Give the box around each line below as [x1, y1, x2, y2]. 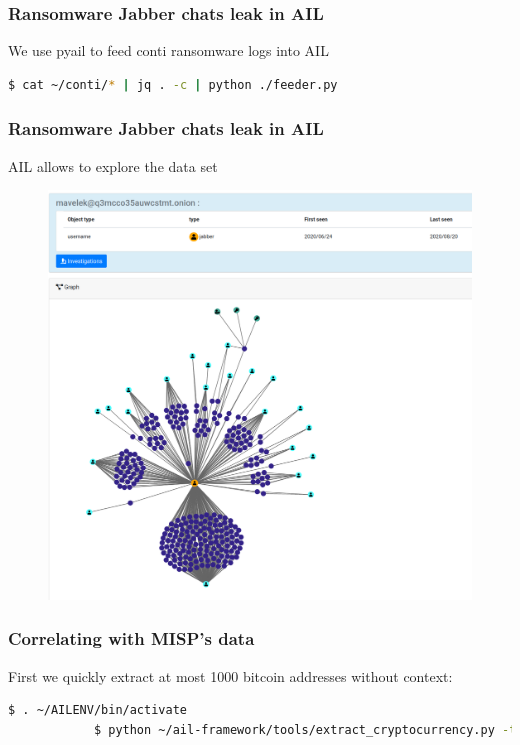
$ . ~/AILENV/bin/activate [8, 703, 187, 718]
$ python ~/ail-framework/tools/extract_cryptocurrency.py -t [93, 722, 517, 737]
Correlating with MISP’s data [8, 626, 255, 651]
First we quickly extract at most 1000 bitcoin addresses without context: [8, 665, 453, 686]
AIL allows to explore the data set [8, 155, 218, 176]
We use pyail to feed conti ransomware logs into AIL [8, 40, 329, 61]
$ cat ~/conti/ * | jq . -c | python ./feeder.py [8, 77, 338, 92]
